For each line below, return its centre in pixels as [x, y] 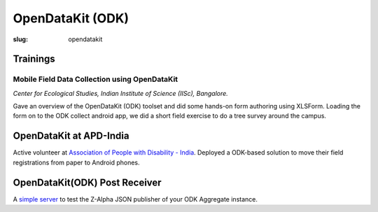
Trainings [34, 59]
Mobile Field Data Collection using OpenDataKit [96, 79]
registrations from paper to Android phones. [76, 162]
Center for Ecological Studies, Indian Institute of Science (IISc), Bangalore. [121, 93]
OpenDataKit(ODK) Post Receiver [87, 182]
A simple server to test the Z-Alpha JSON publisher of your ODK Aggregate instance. [135, 199]
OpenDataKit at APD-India [71, 136]
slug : [20, 39]
